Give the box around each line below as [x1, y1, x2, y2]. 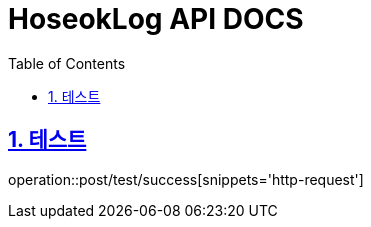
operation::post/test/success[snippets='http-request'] [8, 170, 364, 188]
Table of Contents [8, 54, 126, 72]
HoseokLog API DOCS [8, 2, 304, 36]
